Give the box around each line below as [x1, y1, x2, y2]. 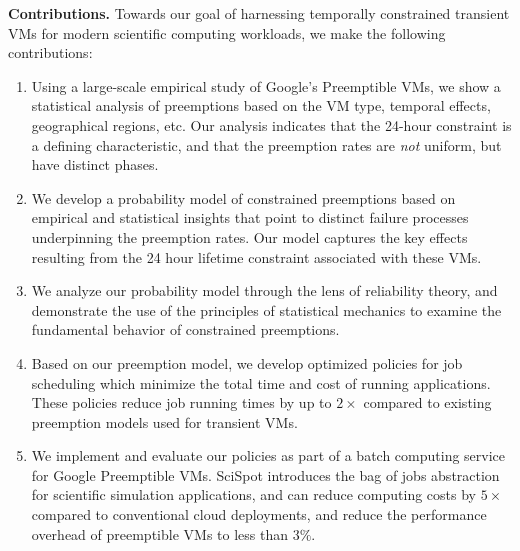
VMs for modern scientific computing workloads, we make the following [8, 22, 446, 43]
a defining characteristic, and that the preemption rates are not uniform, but [31, 134, 502, 155]
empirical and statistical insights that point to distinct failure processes [31, 207, 469, 228]
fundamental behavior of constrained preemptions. [31, 319, 340, 340]
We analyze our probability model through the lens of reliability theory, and [31, 280, 498, 301]
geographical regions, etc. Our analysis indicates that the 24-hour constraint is [31, 114, 512, 135]
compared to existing [363, 392, 492, 413]
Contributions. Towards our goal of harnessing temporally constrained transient [8, 3, 510, 23]
